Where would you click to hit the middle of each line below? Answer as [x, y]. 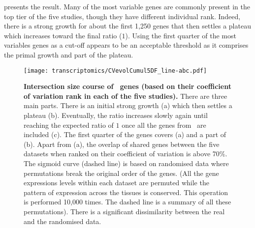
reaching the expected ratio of [69, 125]
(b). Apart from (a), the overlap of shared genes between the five [122, 144]
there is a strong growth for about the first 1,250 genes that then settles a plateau [127, 26]
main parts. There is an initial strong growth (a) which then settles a [128, 105]
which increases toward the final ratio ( [63, 35]
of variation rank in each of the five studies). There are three [126, 96]
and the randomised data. [63, 221]
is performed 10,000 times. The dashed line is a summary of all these [127, 202]
